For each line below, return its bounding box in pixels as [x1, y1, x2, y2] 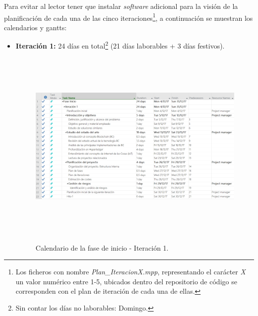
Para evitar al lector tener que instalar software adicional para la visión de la [4, 1, 238, 11]
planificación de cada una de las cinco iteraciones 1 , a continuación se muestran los [4, 11, 253, 23]
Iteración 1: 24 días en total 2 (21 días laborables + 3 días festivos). [15, 39, 225, 51]
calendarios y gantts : [4, 22, 67, 32]
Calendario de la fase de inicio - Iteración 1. [35, 242, 169, 253]
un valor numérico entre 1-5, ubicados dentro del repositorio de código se [15, 276, 237, 286]
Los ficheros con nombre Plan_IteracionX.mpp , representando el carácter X [15, 266, 246, 277]
